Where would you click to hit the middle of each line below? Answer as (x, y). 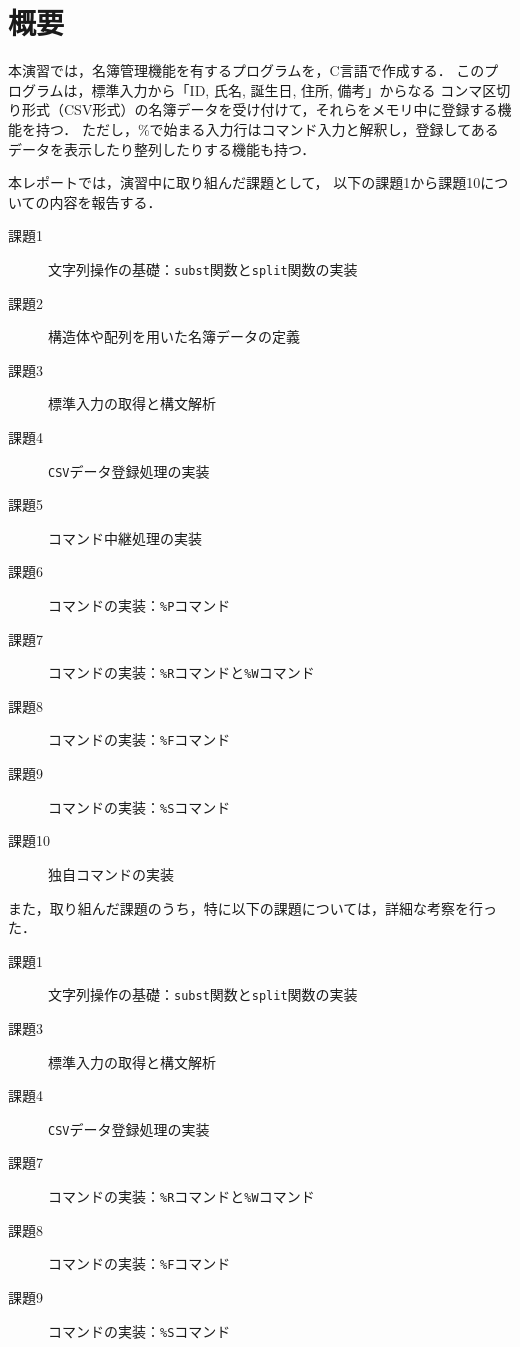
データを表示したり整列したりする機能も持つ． (162, 148)
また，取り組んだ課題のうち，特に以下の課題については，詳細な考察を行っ (253, 907)
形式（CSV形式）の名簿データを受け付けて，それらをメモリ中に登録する (259, 109)
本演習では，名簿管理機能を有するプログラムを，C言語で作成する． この (246, 70)
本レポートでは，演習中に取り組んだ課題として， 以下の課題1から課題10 (244, 182)
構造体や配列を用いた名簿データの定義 (174, 336)
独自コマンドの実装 (111, 873)
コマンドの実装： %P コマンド (139, 604)
